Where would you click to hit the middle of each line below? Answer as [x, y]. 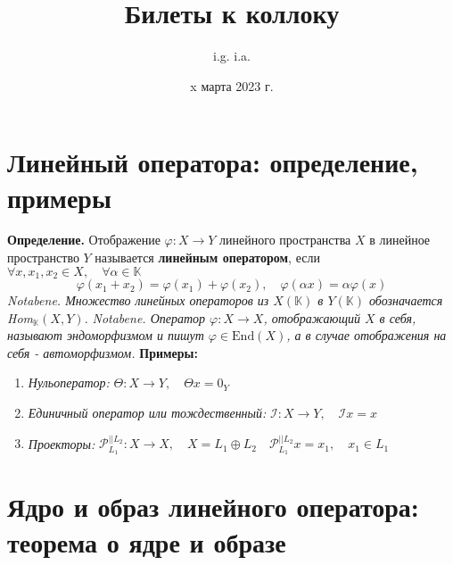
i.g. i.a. [231, 56]
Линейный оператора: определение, [213, 162]
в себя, [398, 317]
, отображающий [312, 317]
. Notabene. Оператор [145, 317]
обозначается [406, 300]
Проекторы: [62, 443]
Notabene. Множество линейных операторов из [138, 300]
